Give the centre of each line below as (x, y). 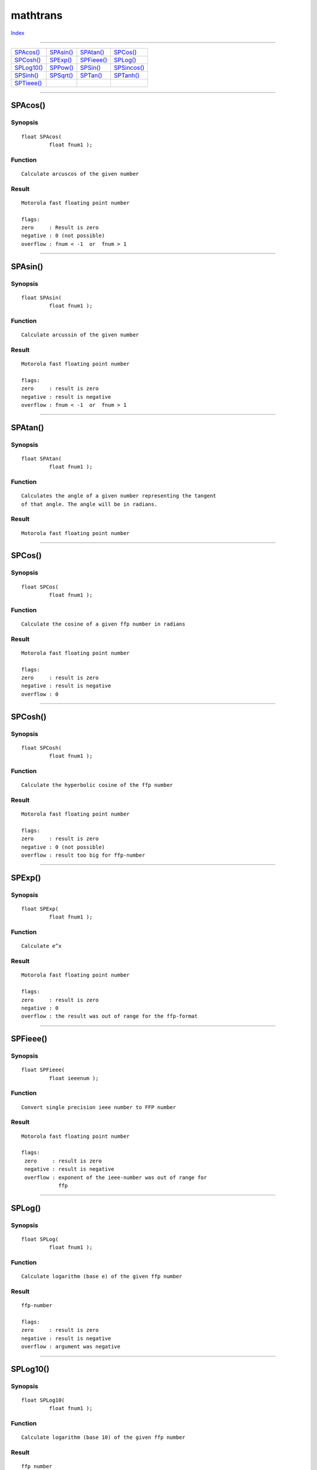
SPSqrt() (61, 75)
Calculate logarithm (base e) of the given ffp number (102, 1277)
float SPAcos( (41, 136)
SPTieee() (28, 83)
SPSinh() (26, 75)
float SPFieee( (43, 1070)
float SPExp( (40, 909)
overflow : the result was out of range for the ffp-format (109, 1016)
